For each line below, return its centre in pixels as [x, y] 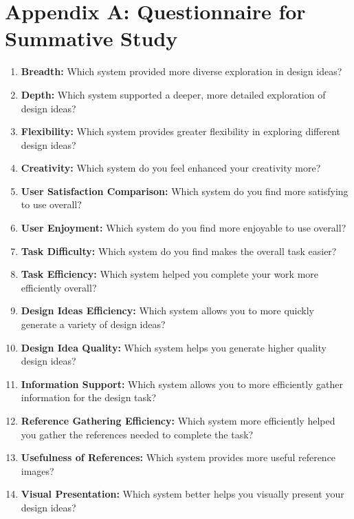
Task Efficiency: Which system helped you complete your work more [170, 274]
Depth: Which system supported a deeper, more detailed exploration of [173, 94]
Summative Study [91, 38]
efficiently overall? [59, 287]
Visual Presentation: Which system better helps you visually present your [182, 494]
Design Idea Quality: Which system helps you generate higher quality [174, 347]
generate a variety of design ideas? [93, 324]
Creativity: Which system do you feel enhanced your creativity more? [171, 168]
